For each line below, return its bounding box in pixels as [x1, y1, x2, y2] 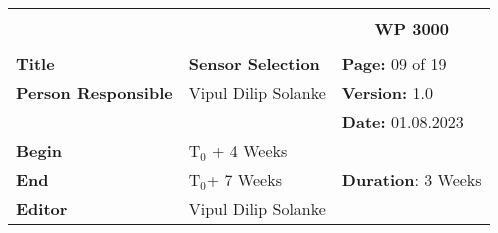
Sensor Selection [188, 52, 320, 75]
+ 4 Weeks [212, 139, 288, 162]
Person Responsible [16, 81, 173, 104]
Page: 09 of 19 [341, 52, 447, 75]
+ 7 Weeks [206, 168, 282, 191]
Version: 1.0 [341, 81, 433, 104]
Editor [16, 197, 68, 220]
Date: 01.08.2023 [341, 110, 464, 133]
